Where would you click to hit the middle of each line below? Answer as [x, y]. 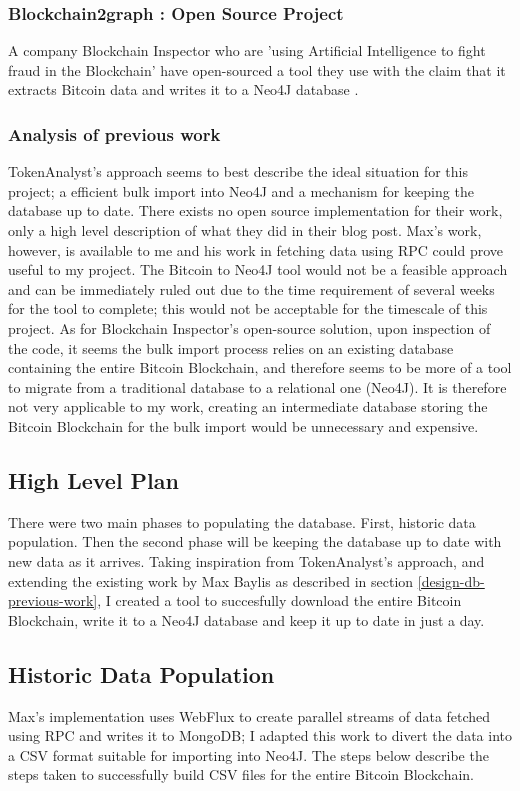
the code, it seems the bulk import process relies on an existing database [231, 347]
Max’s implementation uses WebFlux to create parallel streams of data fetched [249, 715]
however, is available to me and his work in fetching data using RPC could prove [255, 249]
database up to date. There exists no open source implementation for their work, [255, 210]
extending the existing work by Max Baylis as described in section [211, 580]
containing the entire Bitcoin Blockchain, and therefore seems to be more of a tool [260, 367]
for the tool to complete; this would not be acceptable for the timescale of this [248, 308]
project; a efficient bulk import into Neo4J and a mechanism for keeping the [241, 190]
